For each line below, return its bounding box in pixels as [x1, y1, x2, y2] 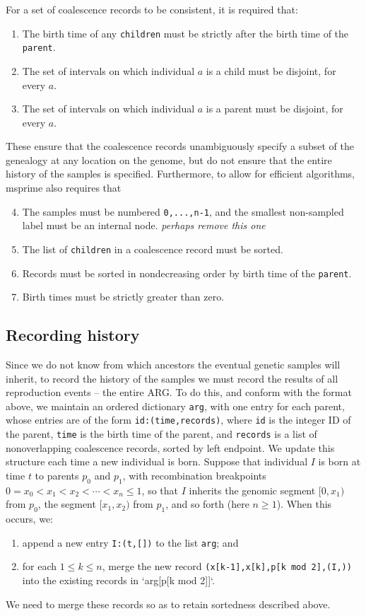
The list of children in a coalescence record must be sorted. [22, 241, 283, 256]
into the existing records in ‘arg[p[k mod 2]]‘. [22, 573, 215, 588]
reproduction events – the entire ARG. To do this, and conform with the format [6, 385, 352, 400]
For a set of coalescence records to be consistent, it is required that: [6, 2, 298, 16]
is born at [318, 454, 361, 469]
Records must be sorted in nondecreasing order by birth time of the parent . [22, 265, 352, 280]
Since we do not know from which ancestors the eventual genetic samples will [6, 357, 341, 372]
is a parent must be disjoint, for [206, 101, 343, 116]
